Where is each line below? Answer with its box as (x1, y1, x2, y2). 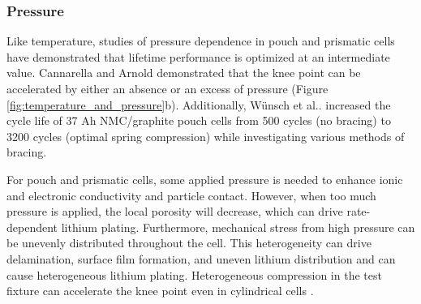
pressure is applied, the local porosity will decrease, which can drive (6, 203, 343, 220)
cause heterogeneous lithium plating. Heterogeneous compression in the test (6, 266, 382, 283)
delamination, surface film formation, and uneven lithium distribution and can (6, 250, 396, 267)
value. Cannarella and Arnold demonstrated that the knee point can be (6, 64, 361, 81)
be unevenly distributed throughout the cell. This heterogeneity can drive (6, 234, 372, 251)
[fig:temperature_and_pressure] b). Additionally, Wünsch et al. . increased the (6, 96, 391, 113)
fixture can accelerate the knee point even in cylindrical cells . (6, 282, 314, 299)
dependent (6, 218, 58, 235)
